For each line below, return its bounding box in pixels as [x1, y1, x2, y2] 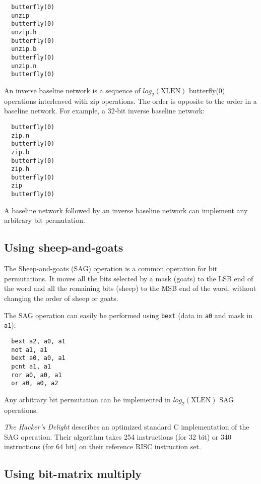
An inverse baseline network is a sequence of [4, 85, 141, 95]
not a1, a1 [11, 346, 47, 353]
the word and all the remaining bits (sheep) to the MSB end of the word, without [4, 283, 256, 293]
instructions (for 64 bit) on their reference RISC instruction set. [4, 441, 201, 452]
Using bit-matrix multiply [4, 466, 142, 481]
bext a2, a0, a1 [11, 337, 66, 345]
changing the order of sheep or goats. [4, 292, 118, 303]
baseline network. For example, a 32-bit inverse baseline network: [4, 105, 205, 116]
